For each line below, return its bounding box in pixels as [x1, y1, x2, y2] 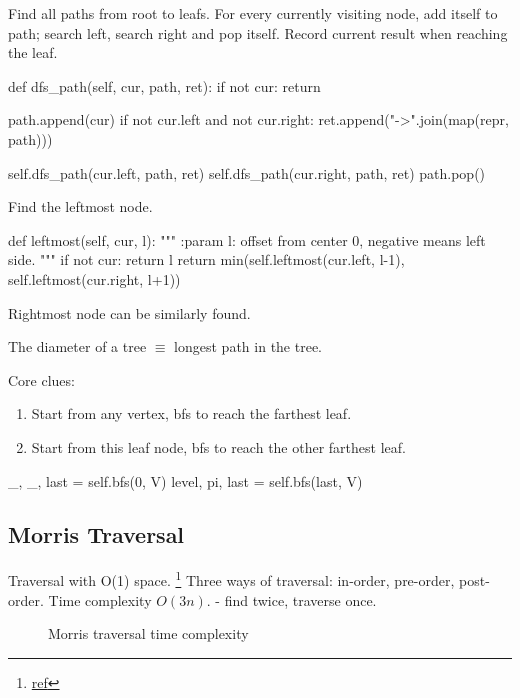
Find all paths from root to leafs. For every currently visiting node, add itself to [8, 3, 498, 23]
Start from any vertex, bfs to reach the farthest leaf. [31, 403, 352, 424]
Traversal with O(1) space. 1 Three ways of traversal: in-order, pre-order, [8, 567, 455, 590]
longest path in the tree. [174, 336, 322, 357]
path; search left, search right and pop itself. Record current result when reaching [8, 22, 508, 43]
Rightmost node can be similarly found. [8, 302, 251, 323]
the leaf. [8, 42, 58, 63]
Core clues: [8, 369, 75, 390]
